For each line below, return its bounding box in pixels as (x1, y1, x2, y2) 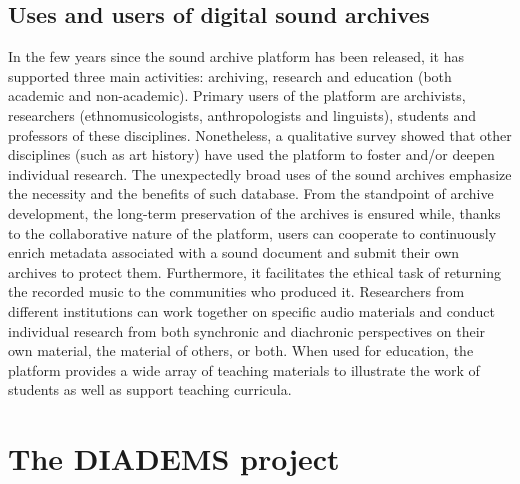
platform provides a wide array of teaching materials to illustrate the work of (8, 359, 480, 380)
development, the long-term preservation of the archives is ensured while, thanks (8, 202, 501, 223)
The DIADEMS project (8, 438, 340, 479)
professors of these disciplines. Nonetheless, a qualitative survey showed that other (8, 124, 512, 145)
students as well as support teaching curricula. (8, 379, 292, 400)
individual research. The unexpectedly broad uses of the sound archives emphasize (8, 163, 512, 184)
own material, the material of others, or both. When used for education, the (8, 340, 474, 361)
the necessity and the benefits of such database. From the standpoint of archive (8, 183, 494, 204)
